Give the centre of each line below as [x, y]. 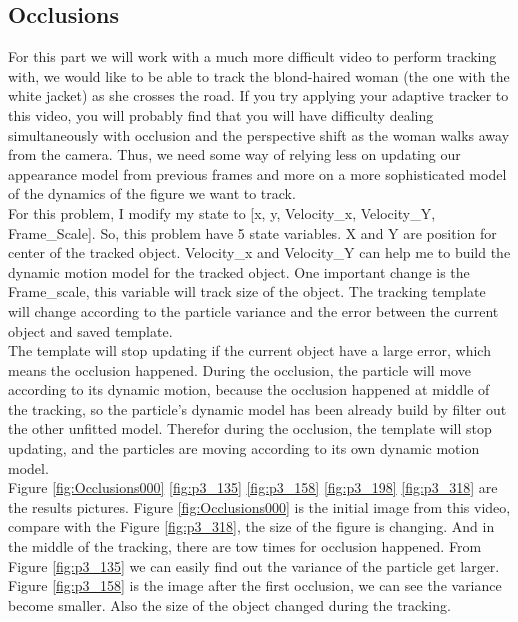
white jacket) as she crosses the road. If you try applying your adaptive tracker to [258, 95]
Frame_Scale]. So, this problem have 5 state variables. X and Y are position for [252, 232]
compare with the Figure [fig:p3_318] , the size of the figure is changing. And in [251, 526]
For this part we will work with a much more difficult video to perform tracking [252, 56]
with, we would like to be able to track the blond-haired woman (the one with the [259, 75]
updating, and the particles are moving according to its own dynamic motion [244, 448]
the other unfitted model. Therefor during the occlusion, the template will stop [250, 428]
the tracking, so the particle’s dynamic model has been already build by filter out [257, 408]
